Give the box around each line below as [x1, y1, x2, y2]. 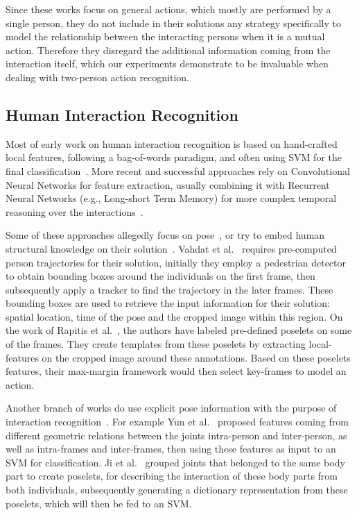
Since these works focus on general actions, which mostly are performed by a [6, 2, 331, 16]
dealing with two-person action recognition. [6, 69, 190, 84]
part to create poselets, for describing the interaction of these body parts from [6, 468, 338, 483]
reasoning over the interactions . [6, 204, 143, 219]
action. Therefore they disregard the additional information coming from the [6, 42, 331, 57]
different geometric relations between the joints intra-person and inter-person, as [6, 428, 347, 442]
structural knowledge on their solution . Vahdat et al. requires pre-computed [6, 241, 337, 255]
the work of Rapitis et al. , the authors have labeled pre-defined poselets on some [6, 323, 352, 337]
